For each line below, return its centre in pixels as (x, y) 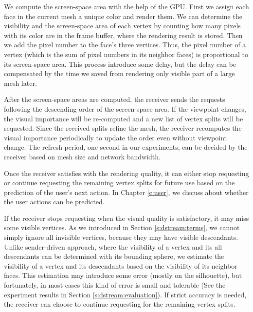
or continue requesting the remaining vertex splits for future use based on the (119, 183)
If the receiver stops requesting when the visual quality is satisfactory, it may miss (126, 218)
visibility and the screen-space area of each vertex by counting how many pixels (122, 26)
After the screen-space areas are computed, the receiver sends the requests (115, 99)
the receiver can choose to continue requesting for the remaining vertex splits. (120, 304)
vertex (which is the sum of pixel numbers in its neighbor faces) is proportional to (126, 54)
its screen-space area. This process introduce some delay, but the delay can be (120, 64)
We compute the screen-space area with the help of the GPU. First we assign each (126, 6)
